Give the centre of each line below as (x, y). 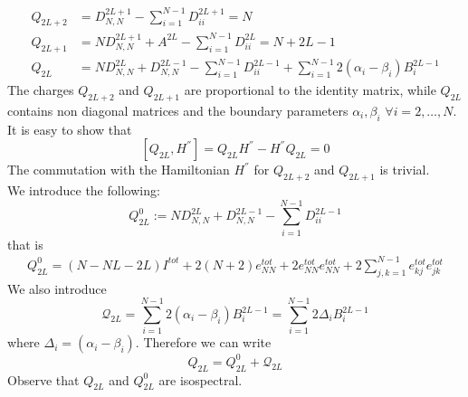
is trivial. (405, 170)
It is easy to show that (70, 129)
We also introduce (57, 288)
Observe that (43, 379)
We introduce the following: (84, 189)
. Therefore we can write (203, 342)
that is (25, 244)
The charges (41, 89)
